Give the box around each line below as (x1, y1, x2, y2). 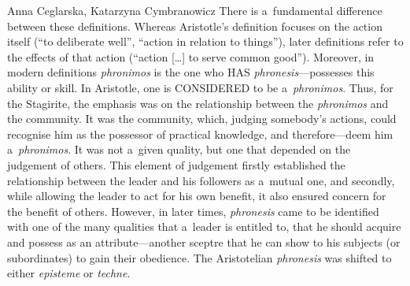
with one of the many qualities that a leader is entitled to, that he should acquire (7, 218, 401, 235)
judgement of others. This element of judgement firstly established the (7, 156, 345, 173)
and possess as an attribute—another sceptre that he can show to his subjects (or (7, 233, 401, 250)
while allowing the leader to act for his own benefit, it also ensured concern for (7, 188, 386, 204)
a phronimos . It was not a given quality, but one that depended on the (7, 141, 351, 158)
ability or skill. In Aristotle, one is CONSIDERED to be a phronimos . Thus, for (7, 79, 393, 95)
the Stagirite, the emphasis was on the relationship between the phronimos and (7, 95, 389, 111)
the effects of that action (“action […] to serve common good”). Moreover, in (7, 48, 375, 65)
